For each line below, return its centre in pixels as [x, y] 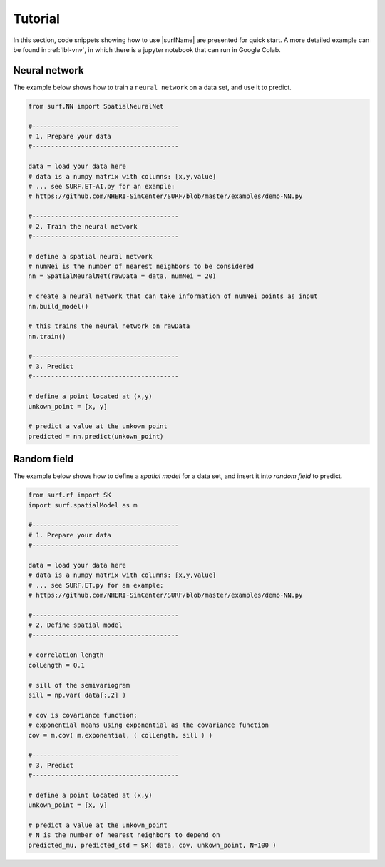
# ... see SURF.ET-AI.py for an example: [102, 186]
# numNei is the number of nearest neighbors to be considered [141, 267]
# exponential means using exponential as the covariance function [149, 725]
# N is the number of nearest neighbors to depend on [124, 835]
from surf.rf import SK [70, 495]
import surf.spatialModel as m [83, 505]
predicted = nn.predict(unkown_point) [96, 436]
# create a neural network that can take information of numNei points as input [173, 296]
